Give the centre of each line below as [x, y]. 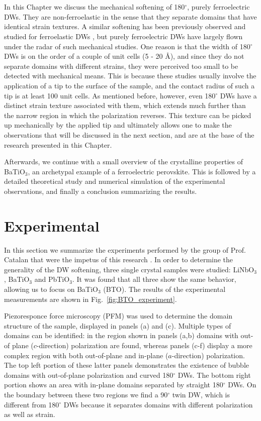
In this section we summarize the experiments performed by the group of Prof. [125, 249]
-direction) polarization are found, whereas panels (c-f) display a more [144, 345]
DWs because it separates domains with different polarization [158, 404]
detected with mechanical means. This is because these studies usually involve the [130, 76]
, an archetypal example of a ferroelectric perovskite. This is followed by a [142, 171]
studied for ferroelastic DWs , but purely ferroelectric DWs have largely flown [123, 36]
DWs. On [242, 385]
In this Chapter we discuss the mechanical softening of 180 [95, 7]
